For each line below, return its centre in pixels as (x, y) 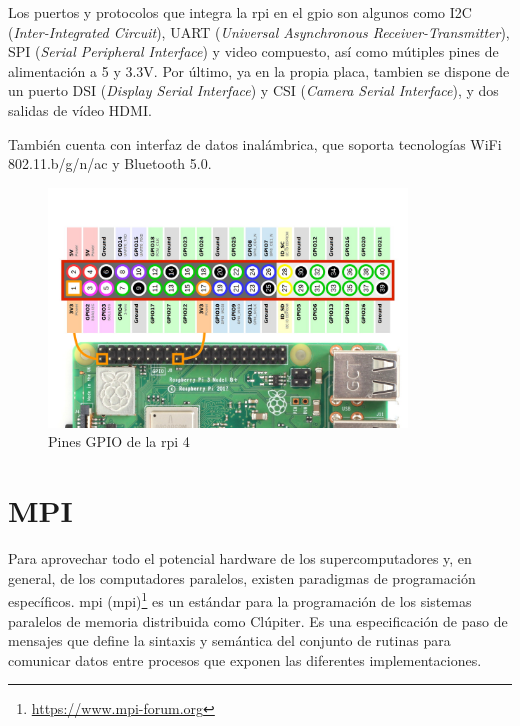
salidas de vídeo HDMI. (80, 109)
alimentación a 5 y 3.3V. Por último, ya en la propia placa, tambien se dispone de (259, 70)
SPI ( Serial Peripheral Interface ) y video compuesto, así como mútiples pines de (253, 51)
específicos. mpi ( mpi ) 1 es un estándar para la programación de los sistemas (240, 599)
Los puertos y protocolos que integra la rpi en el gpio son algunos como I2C (240, 12)
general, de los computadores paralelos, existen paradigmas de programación (242, 577)
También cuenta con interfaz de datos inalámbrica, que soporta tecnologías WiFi (255, 143)
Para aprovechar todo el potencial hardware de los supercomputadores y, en (240, 558)
